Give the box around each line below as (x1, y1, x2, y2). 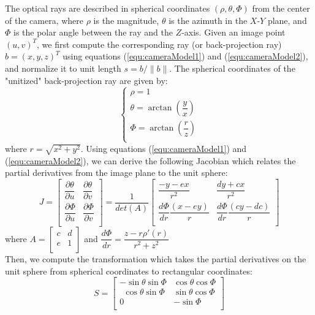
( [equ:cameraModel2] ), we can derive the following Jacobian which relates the (5, 154, 296, 167)
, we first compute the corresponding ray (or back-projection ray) (37, 37, 282, 50)
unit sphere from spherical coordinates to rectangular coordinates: (5, 264, 252, 277)
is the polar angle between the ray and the (13, 26, 173, 39)
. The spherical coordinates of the (169, 61, 295, 74)
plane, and (267, 13, 307, 26)
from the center (252, 2, 310, 14)
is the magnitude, (93, 13, 159, 26)
